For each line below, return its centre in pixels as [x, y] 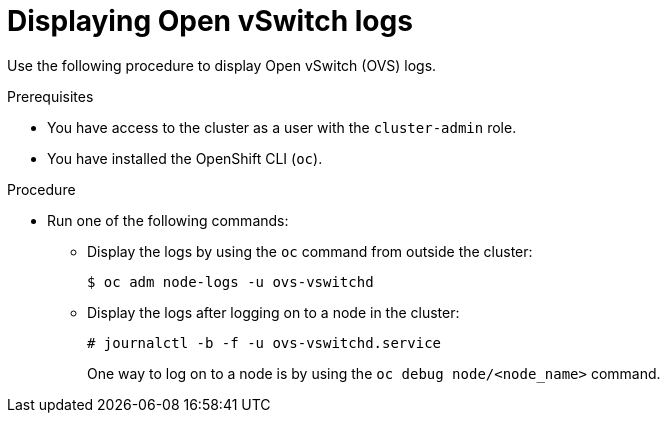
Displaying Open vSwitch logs [210, 21]
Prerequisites [50, 96]
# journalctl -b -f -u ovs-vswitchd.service [264, 342]
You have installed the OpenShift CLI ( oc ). [185, 158]
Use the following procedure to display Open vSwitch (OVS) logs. [222, 65]
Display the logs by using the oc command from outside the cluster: [310, 251]
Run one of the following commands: [168, 220]
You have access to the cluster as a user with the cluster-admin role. [282, 127]
